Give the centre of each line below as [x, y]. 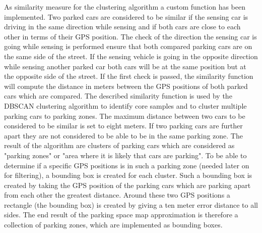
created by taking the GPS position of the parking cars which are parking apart [127, 185]
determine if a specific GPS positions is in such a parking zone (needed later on [127, 165]
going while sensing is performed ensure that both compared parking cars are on [128, 46]
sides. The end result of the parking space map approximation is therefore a [121, 215]
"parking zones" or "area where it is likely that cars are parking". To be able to [125, 155]
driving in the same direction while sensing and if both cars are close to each [122, 27]
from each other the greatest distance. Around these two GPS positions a [117, 195]
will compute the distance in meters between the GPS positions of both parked [126, 86]
